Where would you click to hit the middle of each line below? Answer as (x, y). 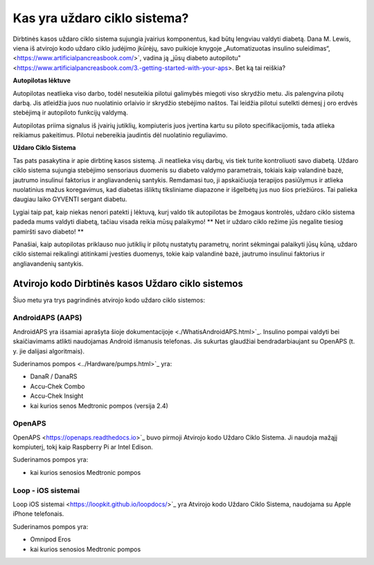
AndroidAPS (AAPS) (47, 318)
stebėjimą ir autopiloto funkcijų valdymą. (70, 113)
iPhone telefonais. (38, 514)
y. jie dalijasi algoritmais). (48, 351)
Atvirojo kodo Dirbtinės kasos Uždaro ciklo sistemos (128, 283)
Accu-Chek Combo (57, 386)
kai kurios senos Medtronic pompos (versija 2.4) (99, 406)
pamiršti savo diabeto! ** (48, 232)
